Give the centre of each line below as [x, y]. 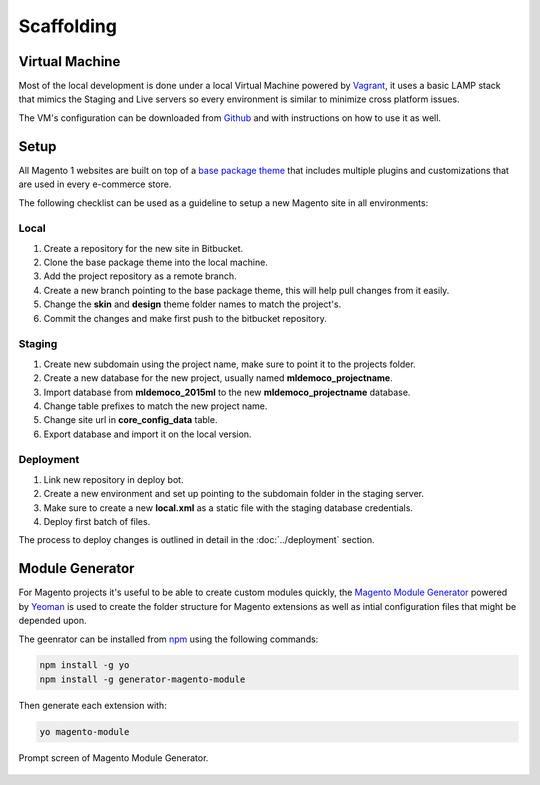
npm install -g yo [84, 665]
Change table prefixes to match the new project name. [155, 406]
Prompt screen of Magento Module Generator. [113, 757]
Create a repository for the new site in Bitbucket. [143, 248]
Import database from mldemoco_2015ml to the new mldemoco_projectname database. [227, 392]
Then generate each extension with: [92, 705]
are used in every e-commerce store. [95, 184]
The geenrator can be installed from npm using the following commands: [168, 639]
